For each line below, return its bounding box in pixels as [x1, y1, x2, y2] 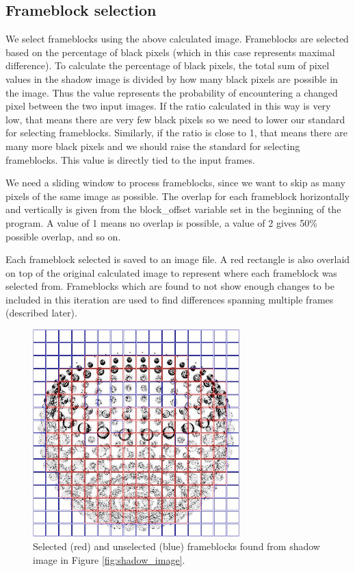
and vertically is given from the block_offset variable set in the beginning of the [5, 202, 341, 216]
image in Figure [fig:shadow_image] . [33, 552, 185, 567]
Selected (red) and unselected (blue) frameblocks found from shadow [33, 539, 320, 554]
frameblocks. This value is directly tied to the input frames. [5, 152, 255, 166]
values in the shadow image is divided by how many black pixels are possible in [5, 71, 338, 86]
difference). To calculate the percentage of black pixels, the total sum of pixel [5, 58, 330, 73]
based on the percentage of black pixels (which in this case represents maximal [5, 45, 335, 59]
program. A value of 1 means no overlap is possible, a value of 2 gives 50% [5, 215, 317, 229]
